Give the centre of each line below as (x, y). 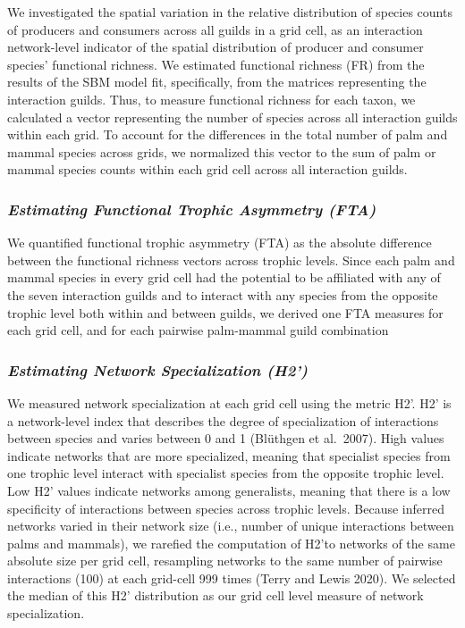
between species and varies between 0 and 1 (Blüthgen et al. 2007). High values (226, 438)
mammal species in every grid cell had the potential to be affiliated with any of (224, 277)
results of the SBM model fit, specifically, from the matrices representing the (217, 82)
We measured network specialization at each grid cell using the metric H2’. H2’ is (229, 402)
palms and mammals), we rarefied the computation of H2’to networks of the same (231, 543)
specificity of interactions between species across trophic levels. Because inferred (226, 508)
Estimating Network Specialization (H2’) (157, 369)
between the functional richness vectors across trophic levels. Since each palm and (231, 260)
